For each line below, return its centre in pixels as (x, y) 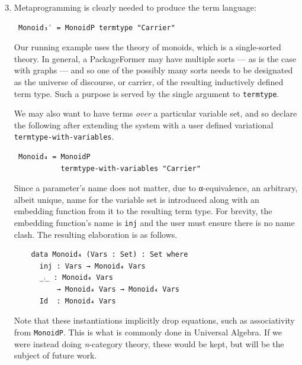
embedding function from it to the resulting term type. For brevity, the (143, 211)
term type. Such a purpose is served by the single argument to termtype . (147, 93)
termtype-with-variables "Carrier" (131, 168)
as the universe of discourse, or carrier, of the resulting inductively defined (149, 81)
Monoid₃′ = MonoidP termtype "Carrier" (97, 28)
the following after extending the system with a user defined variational (144, 125)
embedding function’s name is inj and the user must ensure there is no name (154, 223)
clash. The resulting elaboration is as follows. (96, 234)
